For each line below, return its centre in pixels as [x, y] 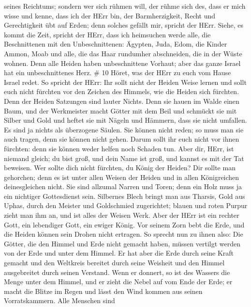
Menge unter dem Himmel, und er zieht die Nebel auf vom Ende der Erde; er [118, 282]
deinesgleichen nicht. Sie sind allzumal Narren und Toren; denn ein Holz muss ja [123, 186]
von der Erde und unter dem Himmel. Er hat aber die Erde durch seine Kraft [119, 253]
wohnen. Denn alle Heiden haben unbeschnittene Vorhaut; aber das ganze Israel [122, 63]
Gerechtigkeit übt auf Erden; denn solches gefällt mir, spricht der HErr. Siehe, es [124, 25]
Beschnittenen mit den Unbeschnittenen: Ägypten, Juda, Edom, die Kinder [116, 44]
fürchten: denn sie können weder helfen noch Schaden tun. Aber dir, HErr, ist [119, 148]
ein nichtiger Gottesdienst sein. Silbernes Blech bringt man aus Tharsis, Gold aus [125, 196]
